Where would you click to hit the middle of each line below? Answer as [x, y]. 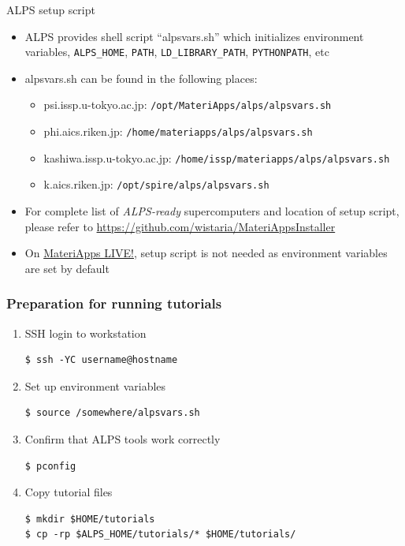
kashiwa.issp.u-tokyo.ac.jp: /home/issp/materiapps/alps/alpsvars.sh [217, 157]
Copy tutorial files [69, 492]
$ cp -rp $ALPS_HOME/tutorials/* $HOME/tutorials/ [160, 535]
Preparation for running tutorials [114, 303]
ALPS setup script [51, 9]
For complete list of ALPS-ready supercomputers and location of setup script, [212, 211]
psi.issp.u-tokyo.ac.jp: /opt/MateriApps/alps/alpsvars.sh [188, 105]
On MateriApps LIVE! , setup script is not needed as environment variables [206, 253]
